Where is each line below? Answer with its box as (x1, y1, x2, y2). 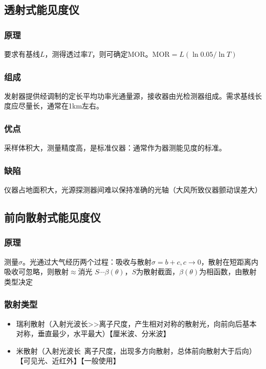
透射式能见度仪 (4, 2, 79, 17)
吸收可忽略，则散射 (4, 266, 69, 277)
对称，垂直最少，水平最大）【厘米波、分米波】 (16, 328, 170, 339)
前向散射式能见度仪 (4, 209, 101, 225)
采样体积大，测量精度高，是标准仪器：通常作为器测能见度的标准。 (4, 142, 226, 153)
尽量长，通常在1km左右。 (18, 100, 104, 111)
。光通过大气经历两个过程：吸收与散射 (23, 256, 151, 267)
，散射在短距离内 (201, 256, 258, 267)
